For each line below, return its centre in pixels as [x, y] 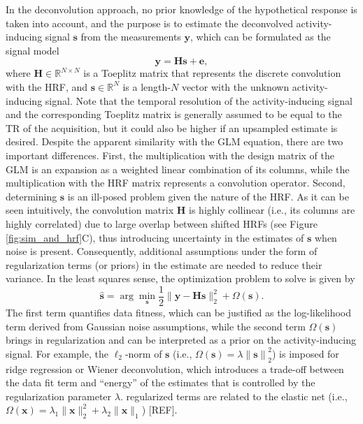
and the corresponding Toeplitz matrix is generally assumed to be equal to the [174, 114]
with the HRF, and [47, 86]
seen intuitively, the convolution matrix [90, 210]
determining [31, 196]
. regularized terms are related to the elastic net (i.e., [234, 396]
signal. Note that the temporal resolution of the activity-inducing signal [199, 100]
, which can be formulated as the [261, 37]
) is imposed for [306, 353]
